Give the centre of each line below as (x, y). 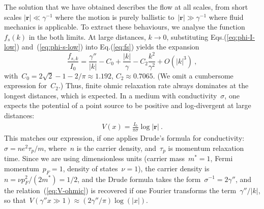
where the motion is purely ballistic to (115, 17)
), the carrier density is (174, 168)
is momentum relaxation (206, 148)
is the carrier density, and (116, 148)
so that (15, 200)
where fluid (226, 17)
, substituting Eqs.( (197, 36)
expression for (26, 85)
